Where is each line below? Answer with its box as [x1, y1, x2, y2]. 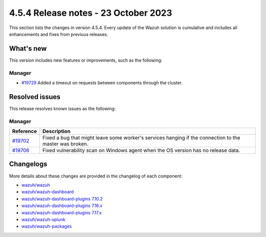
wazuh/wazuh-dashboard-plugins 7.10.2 [21, 196, 103, 202]
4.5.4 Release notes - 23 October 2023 [9, 7, 172, 18]
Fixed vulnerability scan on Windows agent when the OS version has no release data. [42, 147, 240, 154]
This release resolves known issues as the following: [9, 105, 116, 111]
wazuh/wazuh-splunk [21, 216, 66, 222]
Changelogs [9, 160, 48, 169]
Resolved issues [9, 93, 61, 101]
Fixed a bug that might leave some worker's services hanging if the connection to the [42, 135, 241, 141]
